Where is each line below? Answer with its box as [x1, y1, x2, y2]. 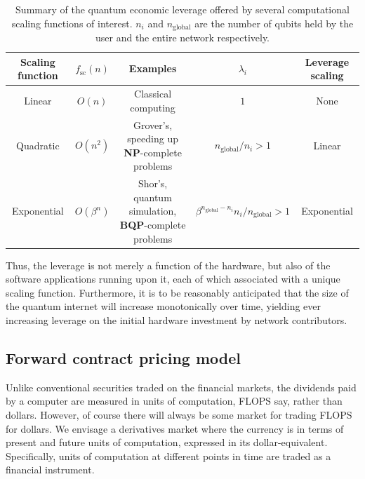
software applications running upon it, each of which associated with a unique [6, 271, 340, 286]
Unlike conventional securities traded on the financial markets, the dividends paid [6, 379, 357, 394]
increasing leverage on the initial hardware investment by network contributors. [6, 312, 347, 327]
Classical [134, 86, 172, 101]
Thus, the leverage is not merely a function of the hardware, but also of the [6, 257, 331, 272]
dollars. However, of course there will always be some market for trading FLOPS [6, 407, 352, 421]
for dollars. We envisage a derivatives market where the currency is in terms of [6, 421, 344, 436]
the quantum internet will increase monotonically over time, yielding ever [6, 299, 321, 313]
